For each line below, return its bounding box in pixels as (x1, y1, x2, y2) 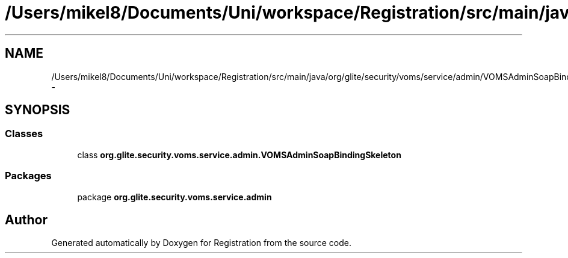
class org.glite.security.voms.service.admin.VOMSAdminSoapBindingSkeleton (77, 149, 401, 160)
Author (5, 212, 48, 227)
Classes (5, 127, 43, 140)
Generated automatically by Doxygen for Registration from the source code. (51, 238, 352, 248)
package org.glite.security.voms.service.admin (77, 191, 272, 202)
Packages (5, 170, 52, 182)
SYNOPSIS (5, 102, 70, 118)
